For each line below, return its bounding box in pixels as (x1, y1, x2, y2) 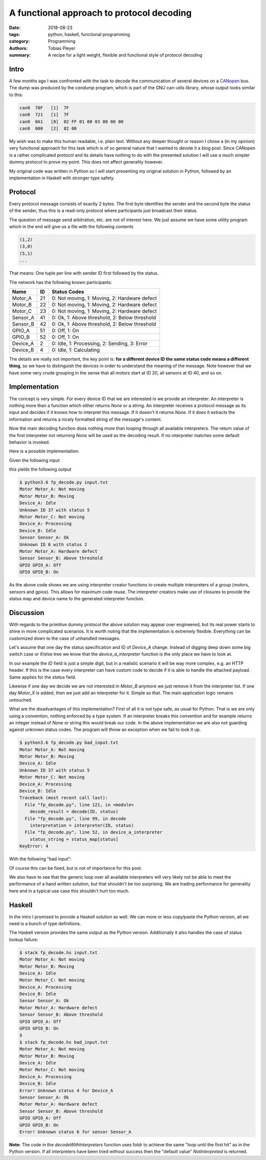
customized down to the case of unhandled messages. (9, 635, 121, 641)
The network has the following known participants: (9, 279, 112, 285)
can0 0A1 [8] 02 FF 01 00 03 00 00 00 (19, 119, 124, 124)
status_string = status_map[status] (30, 836, 118, 842)
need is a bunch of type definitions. (9, 921, 81, 926)
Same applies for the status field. (9, 674, 76, 680)
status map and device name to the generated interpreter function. (9, 595, 145, 601)
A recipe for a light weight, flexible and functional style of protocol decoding (48, 52, 202, 58)
